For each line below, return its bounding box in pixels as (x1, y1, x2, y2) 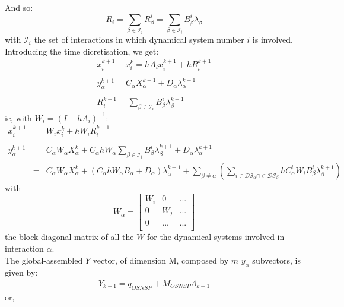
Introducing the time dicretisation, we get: (5, 45, 159, 57)
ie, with (5, 111, 32, 124)
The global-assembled (5, 254, 83, 266)
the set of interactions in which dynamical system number (34, 33, 244, 46)
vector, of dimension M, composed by (93, 254, 229, 266)
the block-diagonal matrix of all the (5, 230, 134, 243)
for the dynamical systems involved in (146, 230, 285, 243)
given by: (5, 266, 38, 278)
